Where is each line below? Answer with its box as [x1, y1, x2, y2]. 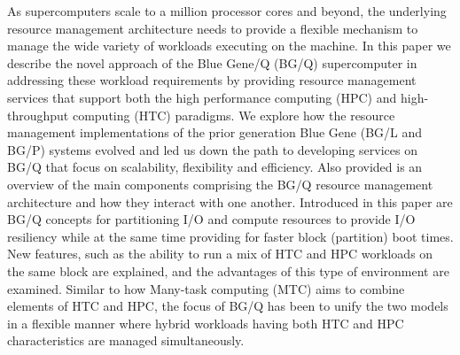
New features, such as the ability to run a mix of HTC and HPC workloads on [7, 244, 433, 263]
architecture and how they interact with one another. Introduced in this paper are [7, 192, 453, 211]
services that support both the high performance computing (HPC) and [7, 88, 397, 106]
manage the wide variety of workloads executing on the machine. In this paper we [7, 36, 451, 55]
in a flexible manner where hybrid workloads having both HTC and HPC [7, 313, 404, 332]
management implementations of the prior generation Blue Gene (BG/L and [7, 123, 423, 142]
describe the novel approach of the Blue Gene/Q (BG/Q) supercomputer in [7, 53, 417, 72]
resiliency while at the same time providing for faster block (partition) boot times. [7, 227, 454, 245]
